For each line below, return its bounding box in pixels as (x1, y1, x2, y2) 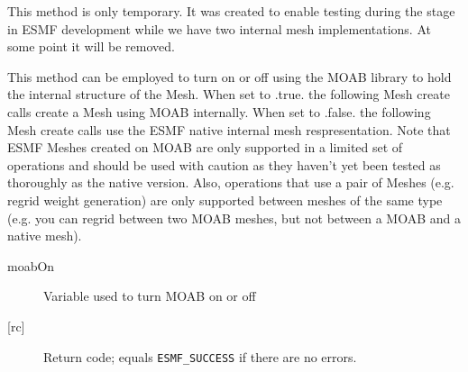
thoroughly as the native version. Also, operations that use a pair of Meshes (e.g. (7, 173, 454, 192)
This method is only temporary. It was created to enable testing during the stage (7, 2, 455, 20)
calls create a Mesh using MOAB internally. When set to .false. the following (7, 102, 431, 121)
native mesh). (7, 226, 82, 245)
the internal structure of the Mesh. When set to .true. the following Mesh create (7, 85, 450, 104)
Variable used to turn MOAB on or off (43, 286, 256, 305)
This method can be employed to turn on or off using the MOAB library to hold (7, 67, 452, 86)
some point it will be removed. (7, 37, 175, 56)
